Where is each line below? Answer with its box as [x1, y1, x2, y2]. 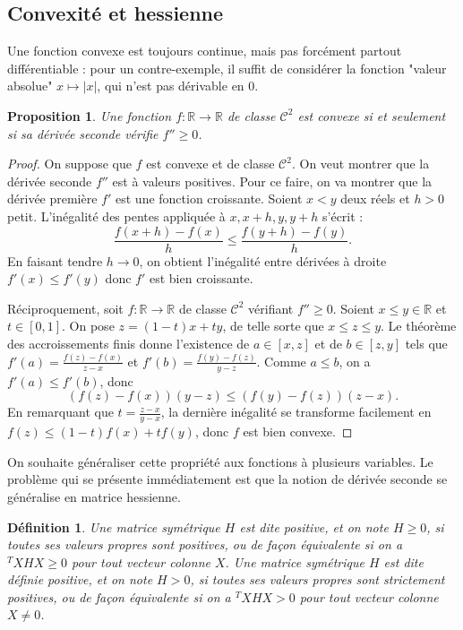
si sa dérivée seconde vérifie [7, 124, 159, 142]
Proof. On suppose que [7, 154, 132, 173]
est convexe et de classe [146, 154, 275, 173]
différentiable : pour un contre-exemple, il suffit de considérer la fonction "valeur [7, 58, 447, 77]
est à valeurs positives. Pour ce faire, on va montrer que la [112, 171, 433, 190]
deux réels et [340, 189, 410, 208]
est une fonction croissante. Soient [116, 189, 303, 208]
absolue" [7, 76, 53, 95]
